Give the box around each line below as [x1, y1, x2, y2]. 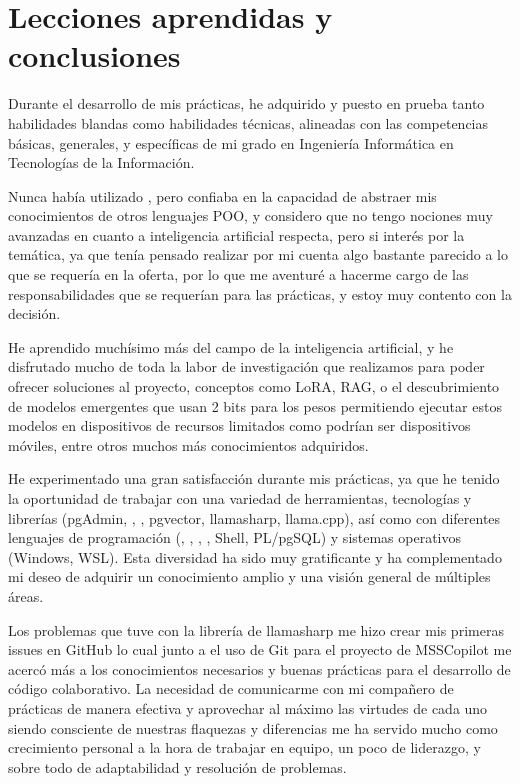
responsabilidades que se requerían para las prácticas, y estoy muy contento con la [8, 283, 512, 304]
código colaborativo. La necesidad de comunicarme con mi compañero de [8, 678, 454, 699]
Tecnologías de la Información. [8, 152, 195, 173]
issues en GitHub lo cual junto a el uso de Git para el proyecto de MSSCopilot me [8, 639, 512, 660]
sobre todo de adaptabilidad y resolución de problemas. [8, 756, 347, 777]
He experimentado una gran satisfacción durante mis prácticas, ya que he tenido [8, 468, 500, 489]
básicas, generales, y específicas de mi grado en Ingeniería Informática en [8, 132, 454, 153]
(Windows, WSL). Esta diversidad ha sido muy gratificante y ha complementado [8, 546, 502, 567]
